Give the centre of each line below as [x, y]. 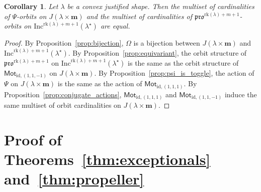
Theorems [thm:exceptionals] [107, 159]
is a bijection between [167, 43]
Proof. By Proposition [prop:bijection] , [64, 43]
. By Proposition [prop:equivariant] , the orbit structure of [157, 52]
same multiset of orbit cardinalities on [63, 105]
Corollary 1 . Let [31, 6]
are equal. [115, 26]
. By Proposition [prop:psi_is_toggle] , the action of [174, 72]
